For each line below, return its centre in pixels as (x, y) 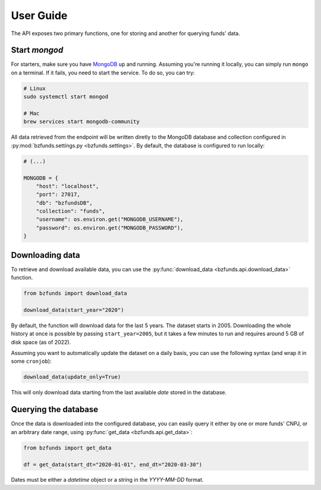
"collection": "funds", (70, 211)
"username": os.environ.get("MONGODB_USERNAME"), (110, 219)
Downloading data (45, 255)
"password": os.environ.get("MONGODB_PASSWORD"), (110, 228)
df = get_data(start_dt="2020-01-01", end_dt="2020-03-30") (113, 464)
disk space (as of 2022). (41, 342)
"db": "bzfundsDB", (64, 203)
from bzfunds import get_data (67, 448)
